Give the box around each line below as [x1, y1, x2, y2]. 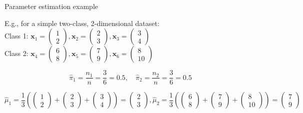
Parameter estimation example [4, 1, 98, 11]
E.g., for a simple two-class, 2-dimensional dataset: [4, 17, 159, 28]
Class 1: [4, 30, 28, 41]
